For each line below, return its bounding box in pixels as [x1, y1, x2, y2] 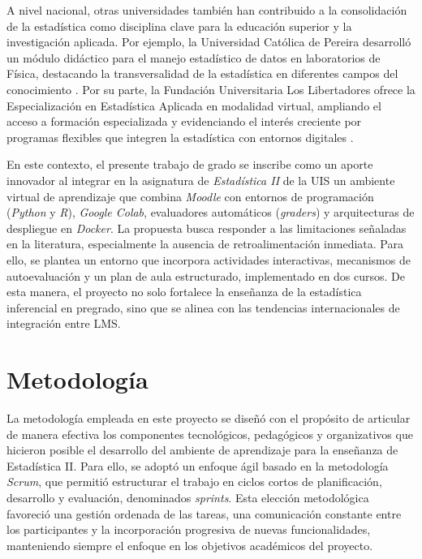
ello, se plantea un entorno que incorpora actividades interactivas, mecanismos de [6, 251, 411, 268]
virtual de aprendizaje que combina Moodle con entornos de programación [6, 187, 374, 204]
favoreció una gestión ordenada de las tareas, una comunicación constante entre [6, 505, 402, 522]
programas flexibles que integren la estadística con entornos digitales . [6, 128, 354, 145]
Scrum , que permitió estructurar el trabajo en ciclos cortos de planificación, [6, 473, 382, 490]
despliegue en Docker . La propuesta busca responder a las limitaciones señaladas [6, 219, 407, 236]
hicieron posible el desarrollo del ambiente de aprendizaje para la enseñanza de [6, 441, 398, 458]
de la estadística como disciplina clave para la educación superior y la [6, 17, 352, 34]
